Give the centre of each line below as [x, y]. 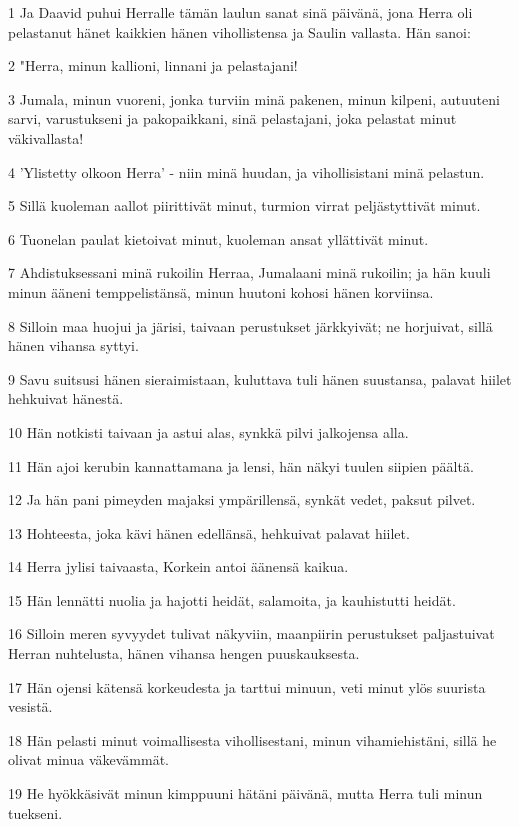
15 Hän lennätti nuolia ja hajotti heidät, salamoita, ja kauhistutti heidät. [232, 599]
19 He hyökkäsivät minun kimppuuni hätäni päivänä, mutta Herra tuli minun [245, 793]
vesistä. [30, 706]
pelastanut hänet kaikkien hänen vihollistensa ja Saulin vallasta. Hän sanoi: [239, 31]
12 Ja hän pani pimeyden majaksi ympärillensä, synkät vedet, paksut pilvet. [242, 499]
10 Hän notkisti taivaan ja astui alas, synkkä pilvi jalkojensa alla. [208, 431]
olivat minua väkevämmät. [88, 759]
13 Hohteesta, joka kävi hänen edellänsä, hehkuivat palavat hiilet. [209, 532]
